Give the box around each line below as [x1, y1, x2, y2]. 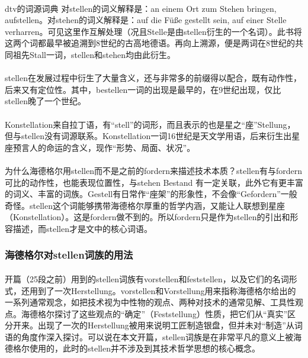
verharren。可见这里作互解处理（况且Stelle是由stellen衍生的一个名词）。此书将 [5, 25, 302, 37]
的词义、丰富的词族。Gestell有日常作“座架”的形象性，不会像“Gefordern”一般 [5, 188, 297, 200]
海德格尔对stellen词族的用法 [5, 247, 133, 262]
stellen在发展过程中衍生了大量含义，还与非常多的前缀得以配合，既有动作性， [5, 72, 301, 84]
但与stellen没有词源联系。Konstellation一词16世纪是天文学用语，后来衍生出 [5, 130, 292, 142]
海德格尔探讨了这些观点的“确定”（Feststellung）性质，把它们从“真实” [21, 307, 288, 320]
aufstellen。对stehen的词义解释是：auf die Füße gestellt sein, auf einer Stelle [5, 14, 287, 26]
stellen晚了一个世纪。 [5, 95, 86, 107]
